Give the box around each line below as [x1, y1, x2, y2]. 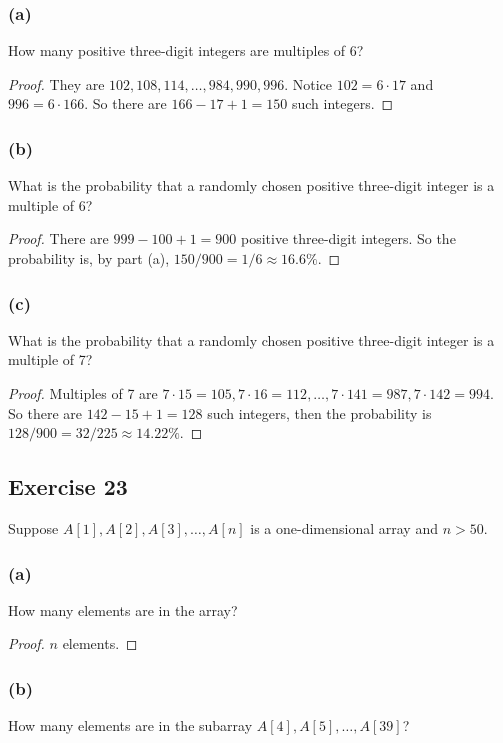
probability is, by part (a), [8, 248, 170, 268]
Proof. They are [8, 73, 105, 94]
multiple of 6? [8, 194, 93, 215]
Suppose [8, 517, 59, 538]
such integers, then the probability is [207, 402, 432, 423]
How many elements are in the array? [8, 599, 238, 620]
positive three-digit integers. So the [240, 228, 456, 249]
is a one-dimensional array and [250, 517, 438, 538]
